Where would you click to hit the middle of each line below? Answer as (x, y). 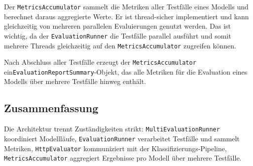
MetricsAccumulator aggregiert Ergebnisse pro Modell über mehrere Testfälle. (123, 158)
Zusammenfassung (51, 108)
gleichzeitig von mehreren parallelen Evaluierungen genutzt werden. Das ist (118, 26)
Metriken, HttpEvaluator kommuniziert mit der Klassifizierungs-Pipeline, (115, 148)
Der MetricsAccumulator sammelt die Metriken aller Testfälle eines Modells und (126, 6)
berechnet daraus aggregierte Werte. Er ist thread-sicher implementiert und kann (126, 16)
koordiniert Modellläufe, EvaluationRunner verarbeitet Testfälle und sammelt (122, 138)
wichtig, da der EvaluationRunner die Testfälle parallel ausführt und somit (118, 35)
